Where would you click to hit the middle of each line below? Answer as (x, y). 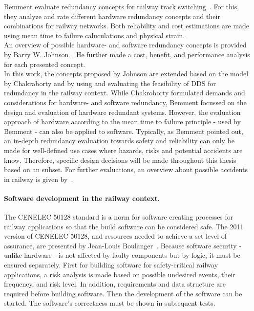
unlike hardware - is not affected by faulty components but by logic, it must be (122, 255)
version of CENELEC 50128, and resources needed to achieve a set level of (116, 236)
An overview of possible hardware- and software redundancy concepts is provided (125, 45)
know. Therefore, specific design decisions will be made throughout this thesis (120, 160)
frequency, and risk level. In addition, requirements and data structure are (115, 284)
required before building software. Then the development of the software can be (123, 293)
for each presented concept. (45, 64)
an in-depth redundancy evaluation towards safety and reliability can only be (119, 141)
